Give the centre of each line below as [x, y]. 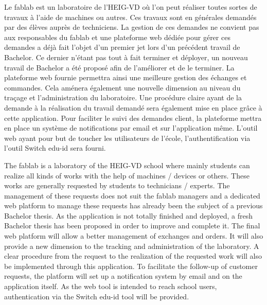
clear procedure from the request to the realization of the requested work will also [133, 256]
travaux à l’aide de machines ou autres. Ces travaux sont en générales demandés [130, 17]
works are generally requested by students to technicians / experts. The [117, 185]
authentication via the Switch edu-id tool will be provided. [97, 296]
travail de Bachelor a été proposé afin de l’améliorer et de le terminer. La [119, 67]
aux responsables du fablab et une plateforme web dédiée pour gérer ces [117, 37]
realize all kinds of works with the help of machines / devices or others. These [127, 175]
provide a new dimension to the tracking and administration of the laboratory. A [132, 246]
